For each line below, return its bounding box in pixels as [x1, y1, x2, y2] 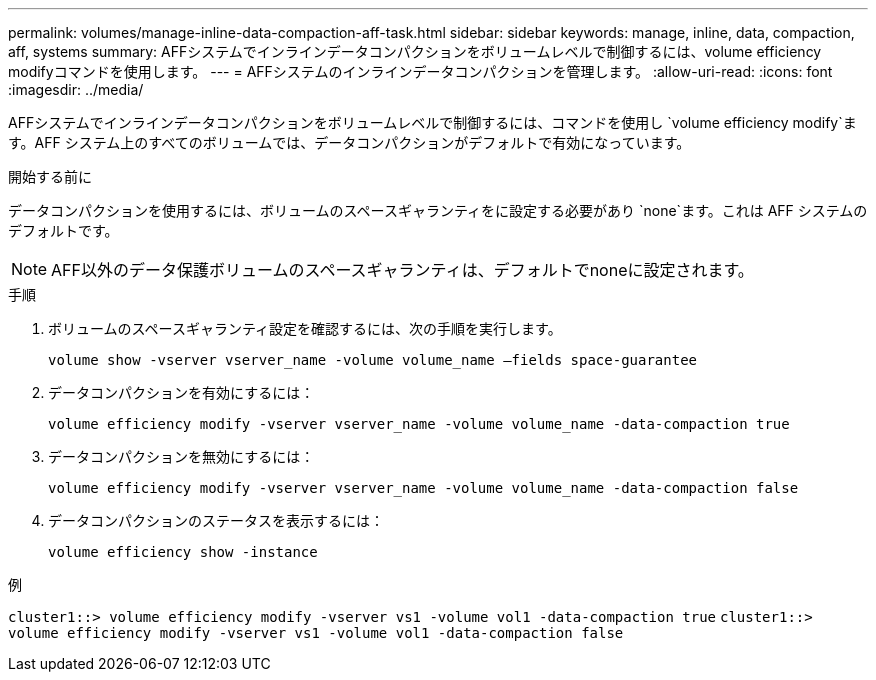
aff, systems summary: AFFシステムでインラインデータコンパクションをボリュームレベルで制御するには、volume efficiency [8, 43, 822, 60]
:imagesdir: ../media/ [8, 81, 144, 98]
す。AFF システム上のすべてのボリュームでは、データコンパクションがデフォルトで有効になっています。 [8, 134, 691, 151]
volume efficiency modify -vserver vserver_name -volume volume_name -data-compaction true [48, 416, 790, 432]
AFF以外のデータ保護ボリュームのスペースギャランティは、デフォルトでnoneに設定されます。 [51, 260, 754, 280]
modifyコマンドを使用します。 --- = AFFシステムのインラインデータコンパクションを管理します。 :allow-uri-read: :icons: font [8, 63, 833, 80]
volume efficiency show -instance [48, 544, 318, 560]
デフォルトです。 [8, 222, 119, 239]
